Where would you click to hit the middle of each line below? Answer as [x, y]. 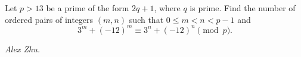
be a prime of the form [88, 8]
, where [167, 8]
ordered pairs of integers [49, 19]
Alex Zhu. [22, 48]
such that [146, 19]
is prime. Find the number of [243, 8]
